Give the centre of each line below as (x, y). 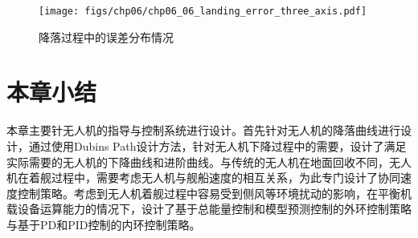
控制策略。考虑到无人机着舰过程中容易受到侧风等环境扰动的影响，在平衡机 (214, 193)
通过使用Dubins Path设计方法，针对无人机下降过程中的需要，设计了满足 (217, 145)
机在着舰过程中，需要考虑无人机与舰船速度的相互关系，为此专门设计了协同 (203, 177)
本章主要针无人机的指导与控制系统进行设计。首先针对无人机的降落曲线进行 (203, 130)
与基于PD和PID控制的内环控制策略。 (104, 224)
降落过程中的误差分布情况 (106, 36)
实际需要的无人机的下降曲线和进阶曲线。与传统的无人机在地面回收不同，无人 (209, 161)
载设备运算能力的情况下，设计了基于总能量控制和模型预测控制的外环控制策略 (209, 209)
